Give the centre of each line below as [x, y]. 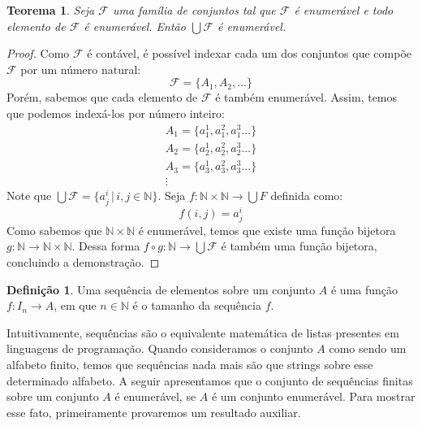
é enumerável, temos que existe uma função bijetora [267, 230]
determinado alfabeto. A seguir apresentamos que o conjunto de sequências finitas [210, 380]
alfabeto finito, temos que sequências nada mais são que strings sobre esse [190, 364]
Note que [29, 196]
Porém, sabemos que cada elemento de [102, 97]
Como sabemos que [54, 230]
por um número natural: [81, 69]
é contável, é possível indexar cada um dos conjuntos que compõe [250, 53]
